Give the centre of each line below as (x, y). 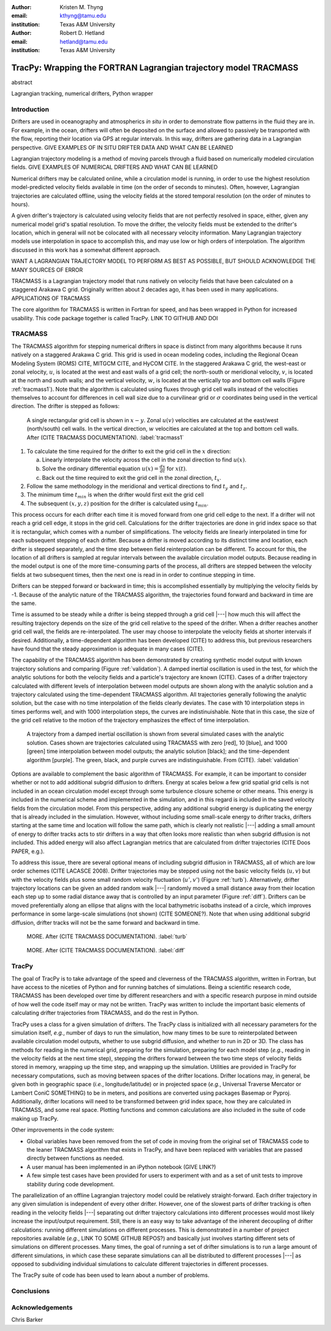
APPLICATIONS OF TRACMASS (51, 298)
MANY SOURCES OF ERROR (47, 269)
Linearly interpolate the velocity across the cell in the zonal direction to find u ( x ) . (144, 460)
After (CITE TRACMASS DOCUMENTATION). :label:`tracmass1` (105, 437)
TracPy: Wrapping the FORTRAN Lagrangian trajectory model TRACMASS (155, 68)
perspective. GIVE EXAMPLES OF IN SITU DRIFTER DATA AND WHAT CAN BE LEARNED (122, 147)
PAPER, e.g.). (28, 851)
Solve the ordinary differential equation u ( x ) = (100, 468)
